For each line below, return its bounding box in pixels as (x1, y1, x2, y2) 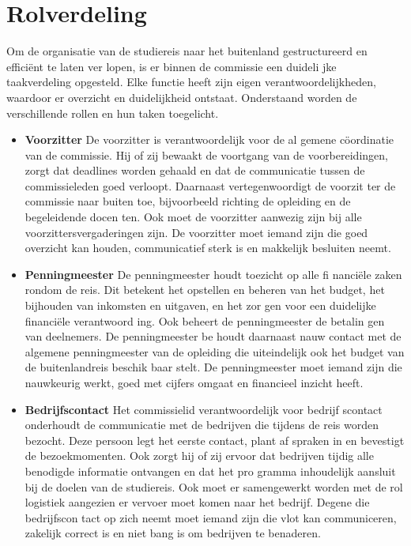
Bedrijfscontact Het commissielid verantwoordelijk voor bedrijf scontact (25, 401, 383, 417)
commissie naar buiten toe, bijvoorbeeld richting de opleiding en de (25, 193, 351, 209)
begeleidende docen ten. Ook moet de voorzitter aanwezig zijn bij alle (25, 209, 362, 225)
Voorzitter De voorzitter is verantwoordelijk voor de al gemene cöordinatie (25, 131, 394, 148)
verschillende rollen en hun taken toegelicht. (6, 104, 219, 121)
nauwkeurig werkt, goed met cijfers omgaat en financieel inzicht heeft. (25, 375, 364, 390)
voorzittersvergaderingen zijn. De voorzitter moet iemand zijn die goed (25, 224, 368, 240)
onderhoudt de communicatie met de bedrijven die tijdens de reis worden (25, 416, 379, 433)
